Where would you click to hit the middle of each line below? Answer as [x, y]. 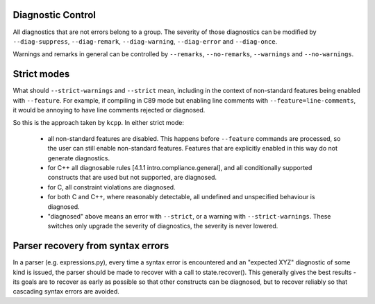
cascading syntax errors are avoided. [66, 292]
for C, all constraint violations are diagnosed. [112, 187]
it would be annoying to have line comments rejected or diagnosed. [109, 110]
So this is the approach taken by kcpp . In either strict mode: [98, 123]
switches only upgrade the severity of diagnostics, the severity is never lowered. [163, 226]
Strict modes [41, 74]
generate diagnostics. [79, 158]
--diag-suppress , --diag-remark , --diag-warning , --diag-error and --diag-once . [145, 41]
